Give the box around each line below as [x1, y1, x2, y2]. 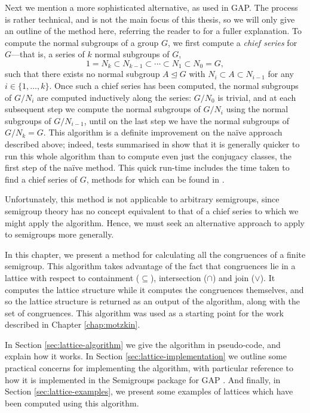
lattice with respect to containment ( [5, 271, 140, 283]
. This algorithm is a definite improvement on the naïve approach [43, 126, 283, 138]
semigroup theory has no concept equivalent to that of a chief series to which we [5, 204, 299, 217]
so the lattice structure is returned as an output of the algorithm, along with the [5, 295, 300, 307]
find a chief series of [5, 172, 78, 185]
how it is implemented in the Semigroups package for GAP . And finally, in [5, 373, 281, 386]
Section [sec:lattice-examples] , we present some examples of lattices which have [5, 385, 293, 397]
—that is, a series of [11, 48, 85, 60]
